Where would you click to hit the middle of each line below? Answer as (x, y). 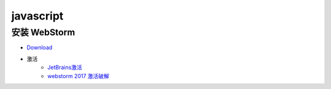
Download (40, 48)
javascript (37, 16)
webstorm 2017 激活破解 (78, 76)
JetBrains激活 (65, 68)
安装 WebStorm (43, 32)
